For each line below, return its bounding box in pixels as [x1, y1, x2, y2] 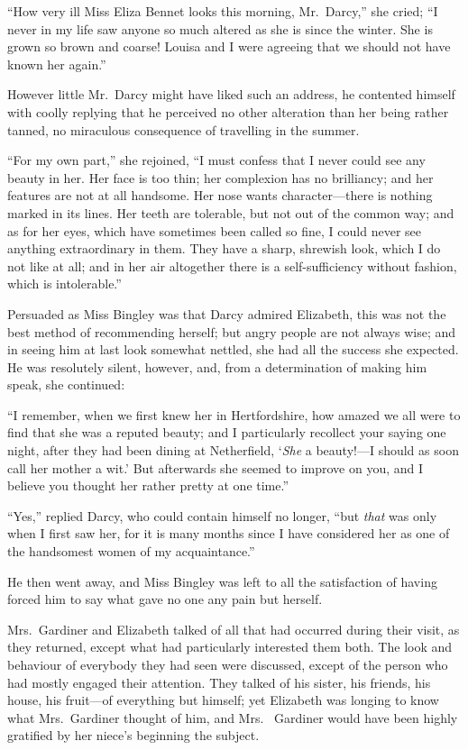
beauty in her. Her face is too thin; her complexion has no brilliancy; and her [7, 168, 434, 187]
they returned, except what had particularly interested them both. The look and [7, 637, 453, 656]
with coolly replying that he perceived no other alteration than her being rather [7, 102, 449, 121]
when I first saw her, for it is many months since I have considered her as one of [7, 524, 450, 543]
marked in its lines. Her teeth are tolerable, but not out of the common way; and [7, 203, 454, 222]
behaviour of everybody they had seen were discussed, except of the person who [7, 655, 448, 673]
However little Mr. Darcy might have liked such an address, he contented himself [7, 85, 455, 104]
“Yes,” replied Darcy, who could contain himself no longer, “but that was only [7, 506, 437, 525]
